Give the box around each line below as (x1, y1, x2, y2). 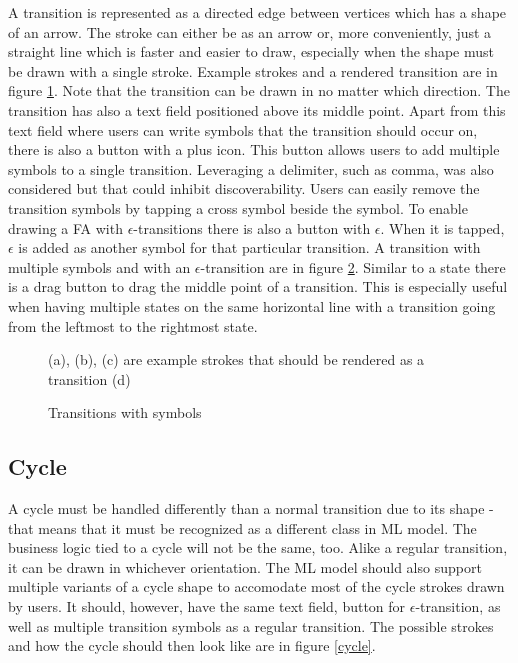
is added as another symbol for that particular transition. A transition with (18, 237, 481, 258)
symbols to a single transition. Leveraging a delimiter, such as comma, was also (8, 158, 494, 179)
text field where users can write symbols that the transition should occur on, (8, 119, 478, 140)
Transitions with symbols (48, 402, 202, 423)
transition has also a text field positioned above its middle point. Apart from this (8, 99, 506, 120)
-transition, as (415, 596, 501, 617)
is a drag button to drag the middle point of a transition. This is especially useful (8, 276, 508, 297)
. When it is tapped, (380, 217, 505, 238)
